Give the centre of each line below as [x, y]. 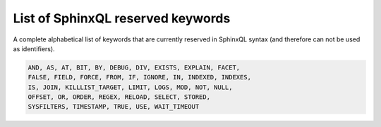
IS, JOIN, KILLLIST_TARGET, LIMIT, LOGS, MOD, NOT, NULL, [130, 87]
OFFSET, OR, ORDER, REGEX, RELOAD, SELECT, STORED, [119, 97]
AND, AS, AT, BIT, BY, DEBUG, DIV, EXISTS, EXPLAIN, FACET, [134, 67]
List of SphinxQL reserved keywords [122, 18]
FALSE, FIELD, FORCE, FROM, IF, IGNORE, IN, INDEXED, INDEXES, [140, 78]
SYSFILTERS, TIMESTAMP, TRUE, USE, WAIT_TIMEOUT [114, 107]
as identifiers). [34, 48]
